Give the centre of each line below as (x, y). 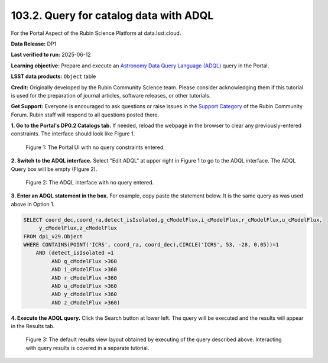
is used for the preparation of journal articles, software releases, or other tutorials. (111, 95)
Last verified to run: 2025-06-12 (51, 55)
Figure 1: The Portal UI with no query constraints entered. (95, 147)
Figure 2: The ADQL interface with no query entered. (90, 183)
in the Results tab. (33, 326)
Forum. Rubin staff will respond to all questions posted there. (85, 115)
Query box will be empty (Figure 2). (54, 169)
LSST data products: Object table (53, 76)
